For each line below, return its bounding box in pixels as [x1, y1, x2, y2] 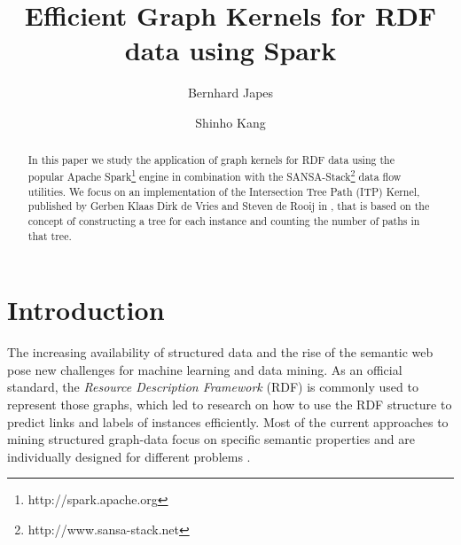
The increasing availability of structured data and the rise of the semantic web [7, 343, 434, 362]
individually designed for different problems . [7, 447, 251, 465]
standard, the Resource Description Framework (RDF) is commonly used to [7, 378, 418, 396]
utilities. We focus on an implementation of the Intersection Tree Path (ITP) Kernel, [27, 183, 420, 199]
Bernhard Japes [187, 83, 274, 102]
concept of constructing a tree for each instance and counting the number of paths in [27, 213, 420, 228]
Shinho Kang [195, 113, 266, 131]
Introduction [7, 292, 165, 328]
